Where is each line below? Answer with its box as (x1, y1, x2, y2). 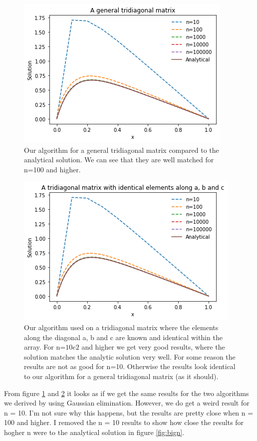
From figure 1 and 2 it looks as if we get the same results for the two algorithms (4, 388, 249, 398)
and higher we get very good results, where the (81, 342, 225, 352)
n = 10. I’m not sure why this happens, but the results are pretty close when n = (4, 407, 254, 418)
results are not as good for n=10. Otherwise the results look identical (24, 361, 236, 372)
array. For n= (24, 342, 66, 352)
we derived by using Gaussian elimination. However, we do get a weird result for (4, 398, 250, 408)
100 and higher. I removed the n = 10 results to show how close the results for (4, 417, 244, 428)
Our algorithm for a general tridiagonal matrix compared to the (24, 144, 219, 155)
